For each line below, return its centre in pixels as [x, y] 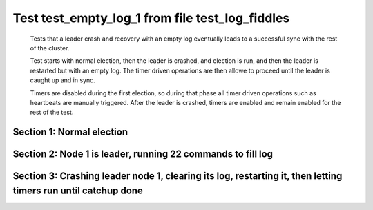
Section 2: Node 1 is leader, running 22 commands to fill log [143, 154]
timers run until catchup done [78, 190]
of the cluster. [50, 48]
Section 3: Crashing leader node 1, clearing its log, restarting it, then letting [178, 176]
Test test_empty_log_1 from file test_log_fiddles [151, 18]
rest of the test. [52, 112]
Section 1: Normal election [70, 132]
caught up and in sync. [63, 80]
